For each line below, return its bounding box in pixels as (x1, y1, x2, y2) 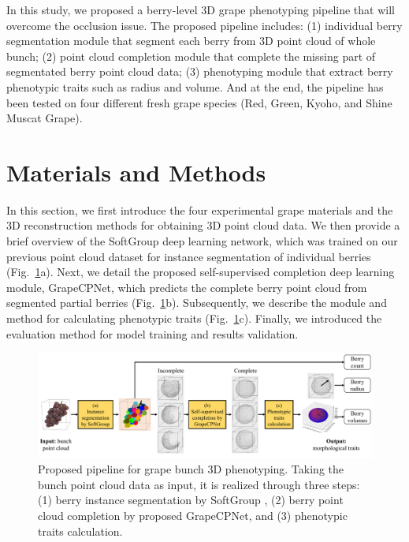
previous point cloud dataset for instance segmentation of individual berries (6, 248, 371, 264)
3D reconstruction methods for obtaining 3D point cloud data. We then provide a (6, 217, 400, 234)
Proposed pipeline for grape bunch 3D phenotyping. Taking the (38, 461, 344, 477)
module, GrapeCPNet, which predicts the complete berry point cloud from (6, 278, 367, 295)
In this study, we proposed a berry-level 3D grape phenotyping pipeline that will (6, 2, 395, 17)
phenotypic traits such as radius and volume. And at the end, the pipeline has (6, 78, 384, 95)
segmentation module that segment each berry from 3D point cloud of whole (6, 32, 376, 49)
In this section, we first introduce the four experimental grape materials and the (6, 201, 393, 218)
